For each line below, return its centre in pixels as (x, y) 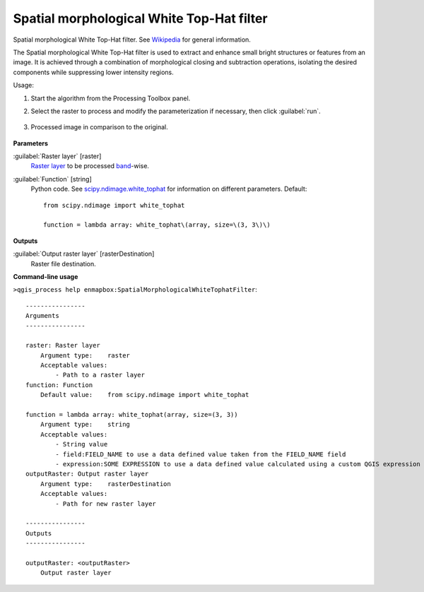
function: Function (59, 385)
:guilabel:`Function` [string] (52, 179)
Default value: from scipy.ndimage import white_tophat (145, 395)
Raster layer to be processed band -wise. (90, 166)
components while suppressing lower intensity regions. (94, 72)
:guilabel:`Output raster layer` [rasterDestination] (84, 254)
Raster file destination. (63, 264)
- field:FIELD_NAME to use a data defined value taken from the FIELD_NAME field (201, 454)
